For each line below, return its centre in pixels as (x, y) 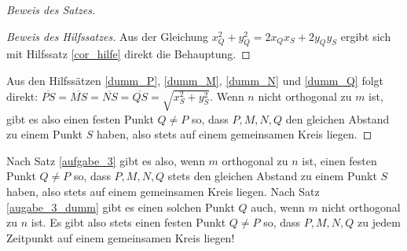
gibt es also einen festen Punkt (80, 118)
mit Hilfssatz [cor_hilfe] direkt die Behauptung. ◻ (128, 54)
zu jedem (379, 222)
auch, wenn (278, 207)
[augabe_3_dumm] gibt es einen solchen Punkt (121, 207)
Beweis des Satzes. (51, 9)
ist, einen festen (339, 160)
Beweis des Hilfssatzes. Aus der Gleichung (108, 36)
